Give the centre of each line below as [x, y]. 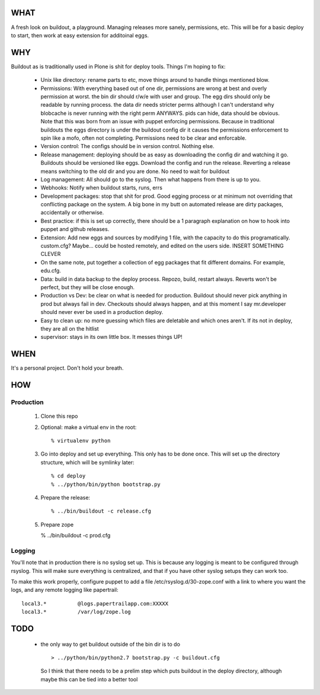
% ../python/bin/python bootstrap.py [106, 484]
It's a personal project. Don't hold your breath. [67, 368]
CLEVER [51, 254]
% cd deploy [68, 476]
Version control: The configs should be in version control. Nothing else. [127, 146]
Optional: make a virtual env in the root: [89, 427]
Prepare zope [57, 524]
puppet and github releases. [75, 229]
